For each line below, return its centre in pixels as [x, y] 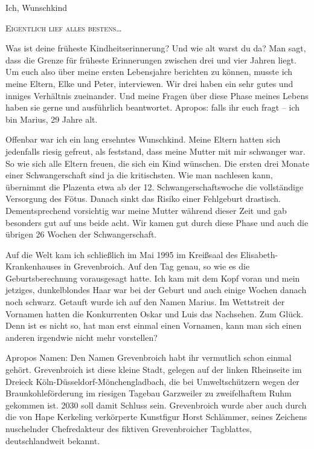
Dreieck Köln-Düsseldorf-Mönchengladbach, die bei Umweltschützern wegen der [152, 381]
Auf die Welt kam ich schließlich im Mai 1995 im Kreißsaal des [122, 254]
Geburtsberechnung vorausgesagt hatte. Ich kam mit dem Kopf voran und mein [153, 278]
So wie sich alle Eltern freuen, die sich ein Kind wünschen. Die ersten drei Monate [158, 163]
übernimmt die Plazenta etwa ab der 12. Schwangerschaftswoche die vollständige [155, 186]
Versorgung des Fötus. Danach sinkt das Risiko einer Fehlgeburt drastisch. [143, 199]
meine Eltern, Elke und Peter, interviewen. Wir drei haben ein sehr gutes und [149, 83]
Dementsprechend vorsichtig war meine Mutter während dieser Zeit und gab [146, 210]
